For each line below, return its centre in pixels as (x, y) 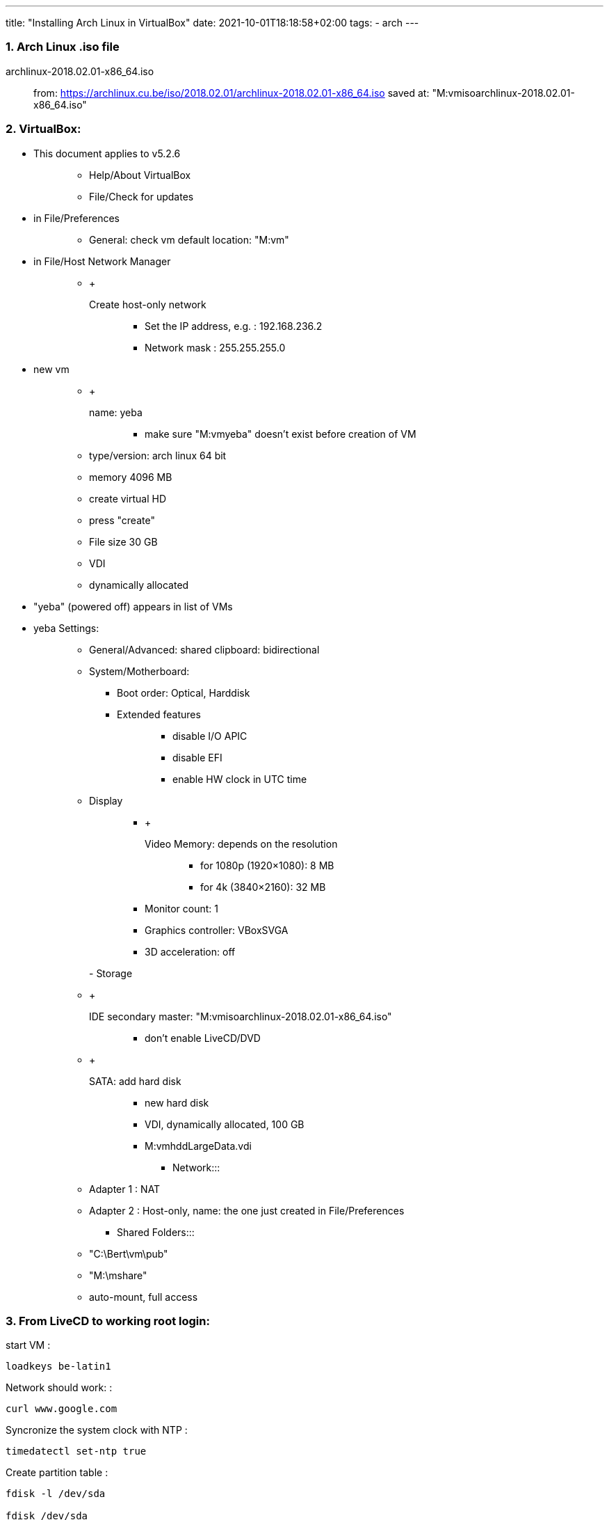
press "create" (122, 520)
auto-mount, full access (144, 1297)
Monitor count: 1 (181, 908)
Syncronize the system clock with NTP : (97, 1430)
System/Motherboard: (139, 671)
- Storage (111, 973)
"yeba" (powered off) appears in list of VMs (133, 606)
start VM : (28, 1345)
